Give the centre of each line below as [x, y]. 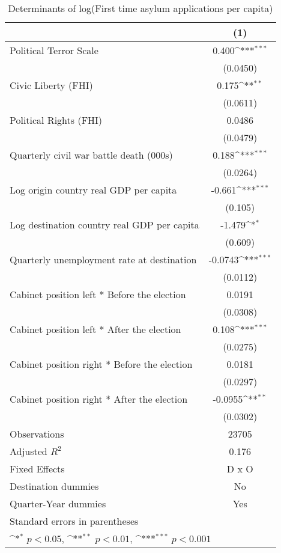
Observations [37, 434]
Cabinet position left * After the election [95, 329]
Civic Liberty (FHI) [51, 85]
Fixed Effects [37, 469]
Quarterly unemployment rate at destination [103, 259]
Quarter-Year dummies [58, 503]
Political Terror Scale [54, 50]
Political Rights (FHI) [56, 120]
